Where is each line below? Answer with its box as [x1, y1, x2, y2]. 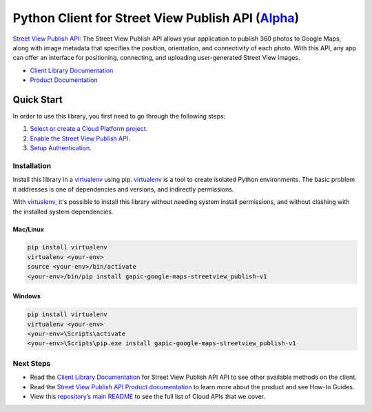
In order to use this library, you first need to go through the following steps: [12, 112, 226, 121]
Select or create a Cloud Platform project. [30, 125, 148, 133]
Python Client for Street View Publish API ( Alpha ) [12, 10, 300, 25]
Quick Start [12, 94, 63, 105]
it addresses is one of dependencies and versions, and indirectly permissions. [12, 185, 234, 193]
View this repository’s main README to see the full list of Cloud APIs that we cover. [30, 392, 266, 400]
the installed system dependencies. [12, 207, 114, 216]
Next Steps [12, 358, 51, 368]
